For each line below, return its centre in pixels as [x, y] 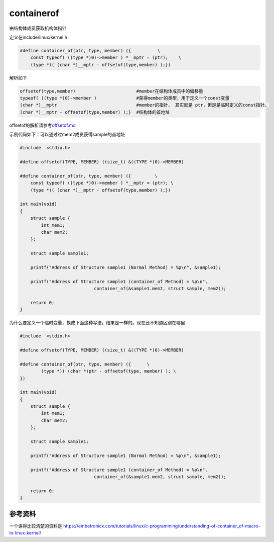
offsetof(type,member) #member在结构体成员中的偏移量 [111, 91]
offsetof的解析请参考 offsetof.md [43, 125]
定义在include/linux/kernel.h [38, 37]
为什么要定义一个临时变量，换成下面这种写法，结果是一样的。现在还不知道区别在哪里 [97, 323]
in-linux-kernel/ [25, 533]
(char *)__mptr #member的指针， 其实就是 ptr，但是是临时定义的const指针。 [145, 105]
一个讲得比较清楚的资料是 [36, 526]
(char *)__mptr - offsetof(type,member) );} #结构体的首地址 [95, 112]
